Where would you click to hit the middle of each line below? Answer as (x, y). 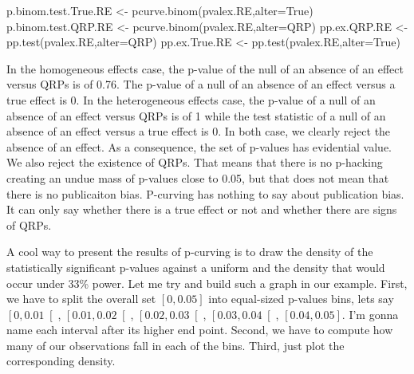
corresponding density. (61, 361)
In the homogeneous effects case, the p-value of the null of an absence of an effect (205, 68)
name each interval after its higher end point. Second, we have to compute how (200, 330)
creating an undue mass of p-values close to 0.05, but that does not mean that (198, 177)
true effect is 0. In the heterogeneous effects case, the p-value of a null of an (191, 99)
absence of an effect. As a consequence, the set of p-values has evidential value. (199, 146)
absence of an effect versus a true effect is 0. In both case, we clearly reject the (199, 131)
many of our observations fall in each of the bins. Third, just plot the (175, 345)
